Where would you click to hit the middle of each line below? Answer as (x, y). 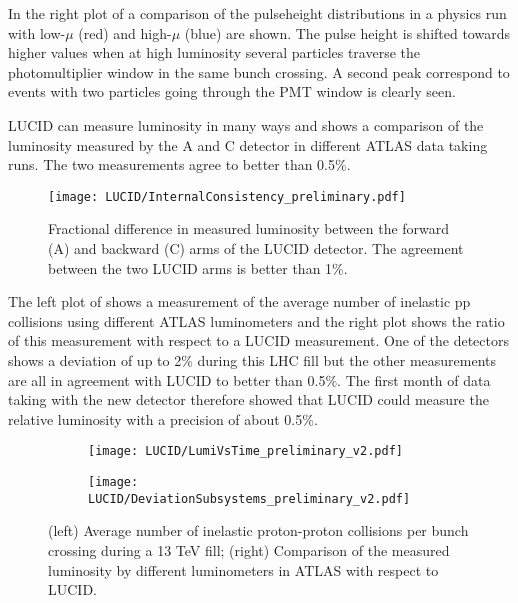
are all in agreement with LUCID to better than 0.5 (167, 379)
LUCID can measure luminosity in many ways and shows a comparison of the (246, 124)
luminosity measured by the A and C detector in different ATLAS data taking (248, 144)
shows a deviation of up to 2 (95, 359)
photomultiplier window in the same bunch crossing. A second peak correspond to (259, 71)
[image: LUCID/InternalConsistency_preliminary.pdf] (227, 196)
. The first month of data (414, 379)
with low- (37, 32)
